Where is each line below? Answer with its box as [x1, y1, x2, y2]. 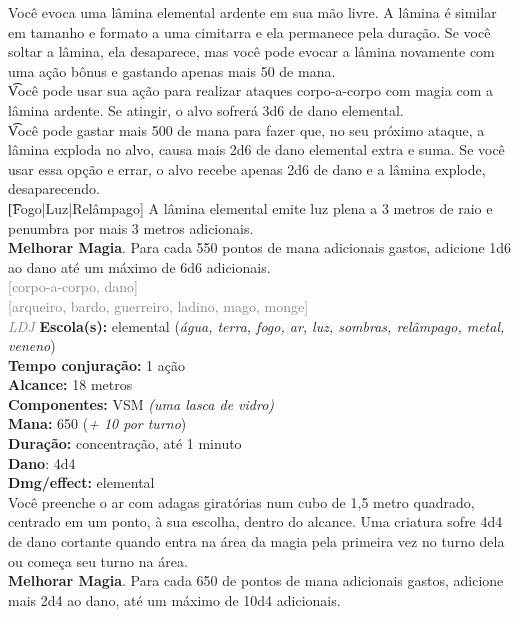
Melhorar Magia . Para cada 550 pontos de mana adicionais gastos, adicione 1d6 [8, 237, 512, 258]
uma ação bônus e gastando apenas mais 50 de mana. [8, 60, 336, 81]
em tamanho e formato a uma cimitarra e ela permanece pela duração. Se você [8, 21, 491, 42]
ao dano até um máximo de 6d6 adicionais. [8, 256, 271, 277]
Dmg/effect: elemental [8, 472, 155, 493]
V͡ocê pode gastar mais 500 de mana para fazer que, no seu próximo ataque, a [8, 119, 485, 140]
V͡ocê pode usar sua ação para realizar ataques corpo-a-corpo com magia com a [8, 80, 493, 101]
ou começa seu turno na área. [8, 550, 188, 571]
